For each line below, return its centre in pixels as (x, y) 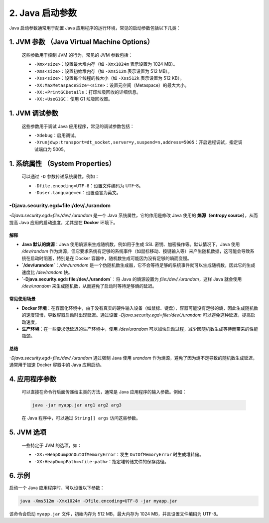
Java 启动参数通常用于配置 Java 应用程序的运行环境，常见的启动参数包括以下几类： (95, 28)
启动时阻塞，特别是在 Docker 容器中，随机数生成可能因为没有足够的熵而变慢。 (111, 258)
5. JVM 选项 (28, 433)
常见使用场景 (22, 299)
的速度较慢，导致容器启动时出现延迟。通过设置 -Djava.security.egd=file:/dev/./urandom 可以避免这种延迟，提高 (136, 315)
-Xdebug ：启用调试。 (57, 135)
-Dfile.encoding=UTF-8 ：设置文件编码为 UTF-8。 (89, 186)
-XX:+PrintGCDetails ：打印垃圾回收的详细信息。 (88, 92)
